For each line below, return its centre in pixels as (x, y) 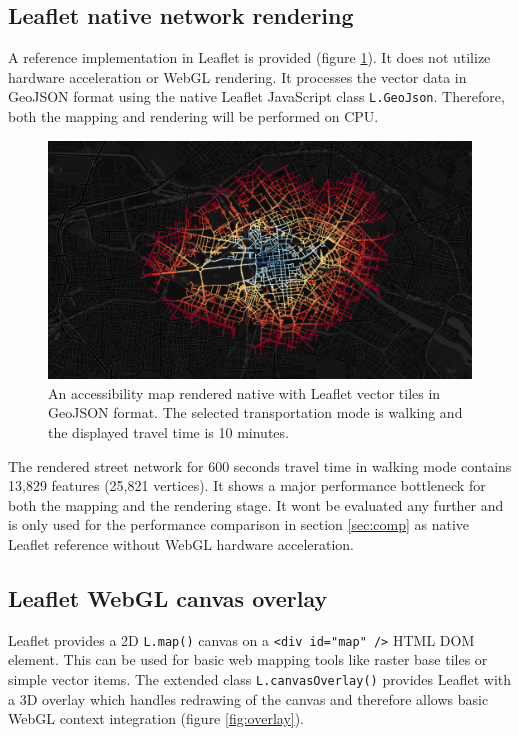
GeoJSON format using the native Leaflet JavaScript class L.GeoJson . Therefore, (256, 96)
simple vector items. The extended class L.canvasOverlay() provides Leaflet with (260, 678)
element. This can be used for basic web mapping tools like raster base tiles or (248, 659)
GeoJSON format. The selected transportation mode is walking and (255, 412)
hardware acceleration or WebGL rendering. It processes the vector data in (237, 76)
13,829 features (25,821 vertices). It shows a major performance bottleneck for (247, 485)
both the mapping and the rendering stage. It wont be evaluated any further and (256, 504)
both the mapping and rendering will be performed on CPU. (193, 116)
